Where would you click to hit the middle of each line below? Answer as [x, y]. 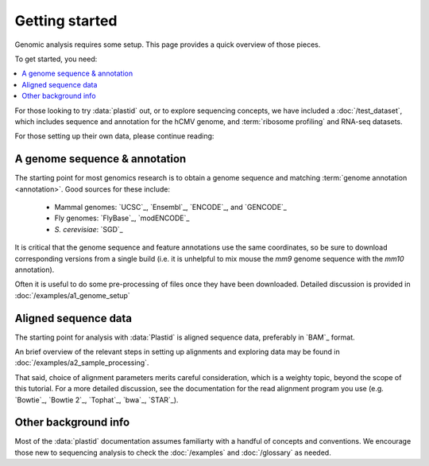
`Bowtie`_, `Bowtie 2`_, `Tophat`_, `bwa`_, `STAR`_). [97, 400]
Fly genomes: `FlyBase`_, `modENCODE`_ [122, 218]
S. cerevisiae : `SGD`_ [89, 229]
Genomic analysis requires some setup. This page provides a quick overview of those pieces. [168, 45]
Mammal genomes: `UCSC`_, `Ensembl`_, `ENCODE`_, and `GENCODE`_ [171, 207]
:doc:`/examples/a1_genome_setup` [72, 295]
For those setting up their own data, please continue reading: [114, 136]
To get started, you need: [56, 59]
